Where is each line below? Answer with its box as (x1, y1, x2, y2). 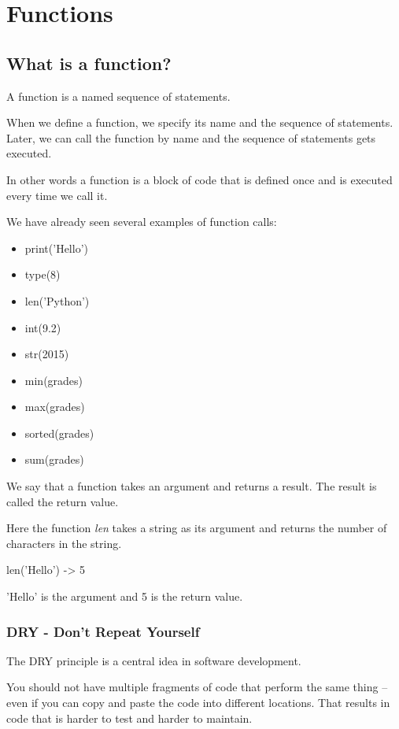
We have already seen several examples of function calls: (6, 213, 277, 230)
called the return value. (6, 493, 119, 509)
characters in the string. (6, 535, 122, 551)
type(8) (24, 266, 61, 283)
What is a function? (6, 50, 172, 75)
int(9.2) (24, 319, 61, 335)
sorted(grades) (24, 424, 94, 441)
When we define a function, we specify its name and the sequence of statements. (6, 114, 393, 131)
